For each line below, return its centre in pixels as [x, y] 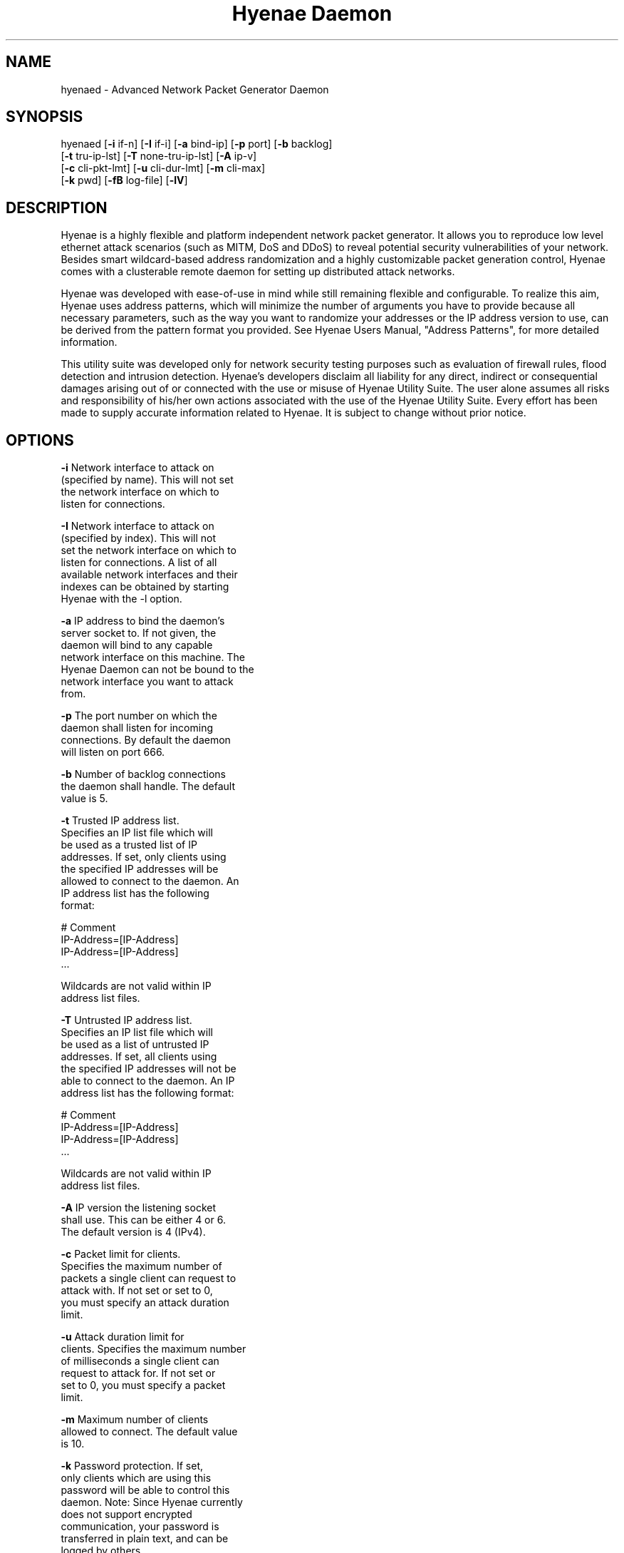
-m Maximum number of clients [135, 1420]
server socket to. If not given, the [139, 633]
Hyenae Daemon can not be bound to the [157, 670]
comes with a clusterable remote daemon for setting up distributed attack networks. [258, 272]
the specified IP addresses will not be [149, 1069]
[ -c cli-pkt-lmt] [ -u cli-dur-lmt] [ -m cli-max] [163, 168]
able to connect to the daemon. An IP [148, 1081]
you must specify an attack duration [145, 1303]
